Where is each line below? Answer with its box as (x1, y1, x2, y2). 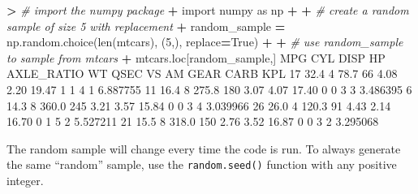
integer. (6, 172, 44, 188)
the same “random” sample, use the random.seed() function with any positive (6, 156, 397, 173)
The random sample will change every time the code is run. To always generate (6, 140, 401, 157)
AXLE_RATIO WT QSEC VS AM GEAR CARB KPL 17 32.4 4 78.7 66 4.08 (6, 65, 398, 82)
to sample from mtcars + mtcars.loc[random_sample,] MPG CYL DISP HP (6, 49, 386, 66)
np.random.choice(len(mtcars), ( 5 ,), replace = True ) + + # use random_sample (6, 33, 403, 50)
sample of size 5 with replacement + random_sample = (6, 17, 286, 34)
